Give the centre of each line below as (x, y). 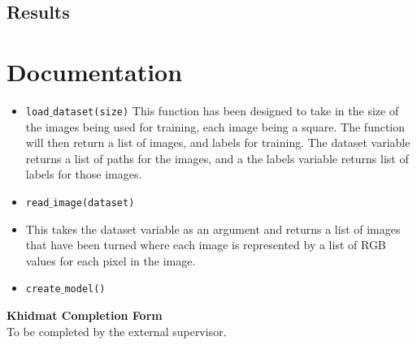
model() (85, 289)
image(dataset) (94, 203)
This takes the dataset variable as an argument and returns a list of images (213, 229)
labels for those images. (84, 174)
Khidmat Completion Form (85, 315)
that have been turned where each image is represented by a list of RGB (206, 245)
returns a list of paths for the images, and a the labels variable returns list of (217, 158)
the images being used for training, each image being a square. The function (215, 126)
